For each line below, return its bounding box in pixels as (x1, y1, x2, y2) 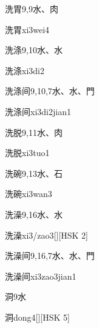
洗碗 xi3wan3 (5, 187, 52, 200)
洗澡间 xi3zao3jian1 (5, 269, 77, 282)
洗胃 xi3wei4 (5, 23, 50, 35)
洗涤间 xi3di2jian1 (5, 105, 71, 117)
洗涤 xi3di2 (5, 64, 44, 76)
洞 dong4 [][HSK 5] (5, 310, 70, 323)
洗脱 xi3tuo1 (5, 146, 50, 159)
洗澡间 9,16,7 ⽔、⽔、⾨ (5, 249, 95, 262)
